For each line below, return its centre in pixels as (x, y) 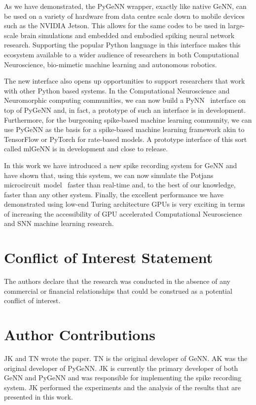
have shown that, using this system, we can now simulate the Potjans (109, 175)
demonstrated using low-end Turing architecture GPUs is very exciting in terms (125, 204)
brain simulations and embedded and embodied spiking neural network (128, 35)
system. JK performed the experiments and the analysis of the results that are (123, 387)
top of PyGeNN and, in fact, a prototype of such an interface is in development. (125, 110)
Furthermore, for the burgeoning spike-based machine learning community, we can (128, 119)
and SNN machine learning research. (59, 223)
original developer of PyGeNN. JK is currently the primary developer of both (121, 368)
